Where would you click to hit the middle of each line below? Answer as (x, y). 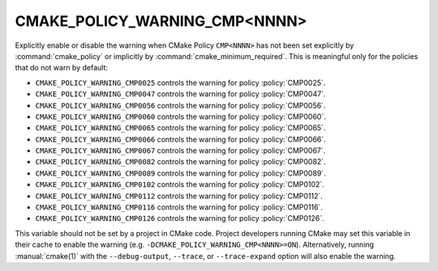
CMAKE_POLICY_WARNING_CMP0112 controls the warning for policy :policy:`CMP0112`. (179, 196)
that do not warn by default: (62, 68)
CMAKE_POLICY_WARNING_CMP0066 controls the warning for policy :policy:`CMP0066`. (180, 139)
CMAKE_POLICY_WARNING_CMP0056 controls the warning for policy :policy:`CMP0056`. (180, 105)
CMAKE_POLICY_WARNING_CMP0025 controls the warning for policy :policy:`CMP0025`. (180, 83)
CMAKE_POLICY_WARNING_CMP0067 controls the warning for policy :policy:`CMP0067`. (180, 150)
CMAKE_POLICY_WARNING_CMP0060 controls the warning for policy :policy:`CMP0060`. (180, 116)
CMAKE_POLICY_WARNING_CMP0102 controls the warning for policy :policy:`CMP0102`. (180, 184)
